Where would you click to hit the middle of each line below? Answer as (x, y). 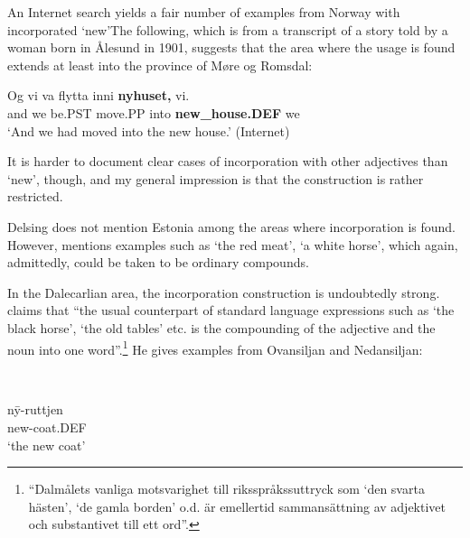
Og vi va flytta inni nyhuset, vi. (99, 95)
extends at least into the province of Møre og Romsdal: (160, 65)
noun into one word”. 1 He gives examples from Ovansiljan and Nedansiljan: (215, 348)
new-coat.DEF (47, 427)
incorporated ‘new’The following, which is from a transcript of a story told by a (228, 29)
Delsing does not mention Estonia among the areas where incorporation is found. (232, 226)
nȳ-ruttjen (35, 409)
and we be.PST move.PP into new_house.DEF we (154, 112)
